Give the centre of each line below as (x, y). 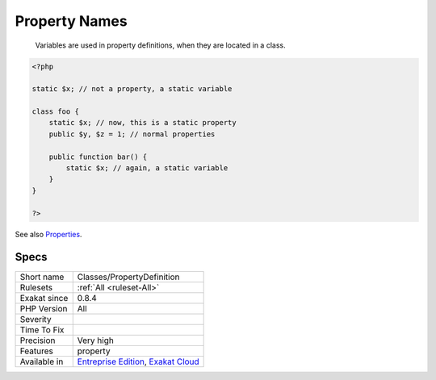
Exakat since (44, 298)
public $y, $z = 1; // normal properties (132, 134)
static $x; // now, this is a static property (143, 123)
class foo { (56, 112)
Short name (42, 277)
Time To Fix (42, 329)
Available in (42, 361)
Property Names (71, 21)
